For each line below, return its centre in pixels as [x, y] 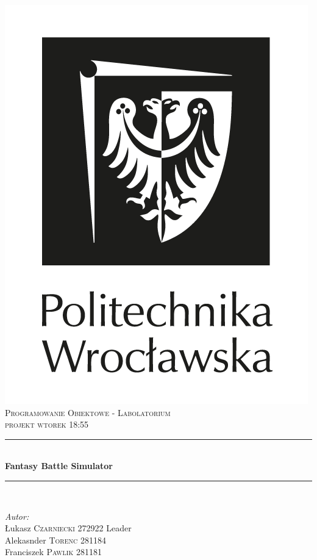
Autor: [17, 516]
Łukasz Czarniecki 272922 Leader [68, 528]
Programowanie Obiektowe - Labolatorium [88, 412]
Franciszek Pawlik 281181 [53, 552]
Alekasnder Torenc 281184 [55, 540]
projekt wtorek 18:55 [47, 424]
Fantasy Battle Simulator [59, 466]
